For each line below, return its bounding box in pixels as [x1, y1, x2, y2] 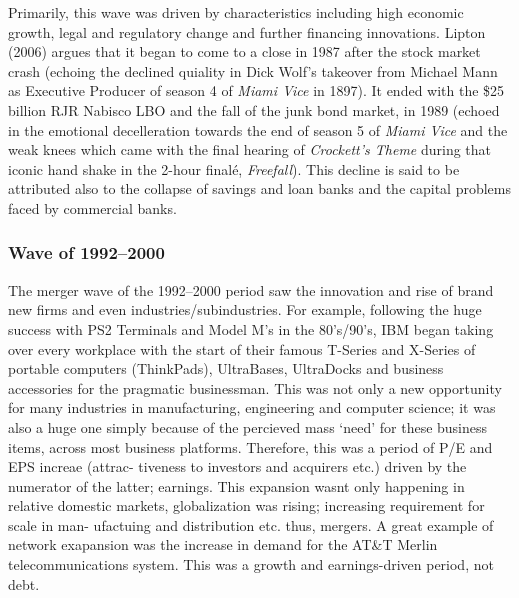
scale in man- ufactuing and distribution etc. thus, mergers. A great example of [8, 514, 494, 535]
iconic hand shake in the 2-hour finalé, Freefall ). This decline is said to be [8, 158, 460, 179]
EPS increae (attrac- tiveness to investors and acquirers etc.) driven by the [8, 456, 467, 477]
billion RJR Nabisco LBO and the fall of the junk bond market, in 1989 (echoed [8, 99, 500, 120]
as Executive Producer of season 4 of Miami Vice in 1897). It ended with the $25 [8, 80, 505, 101]
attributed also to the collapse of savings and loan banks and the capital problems [8, 178, 512, 199]
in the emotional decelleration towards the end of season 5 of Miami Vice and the [8, 119, 508, 140]
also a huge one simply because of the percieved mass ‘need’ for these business [8, 416, 488, 437]
